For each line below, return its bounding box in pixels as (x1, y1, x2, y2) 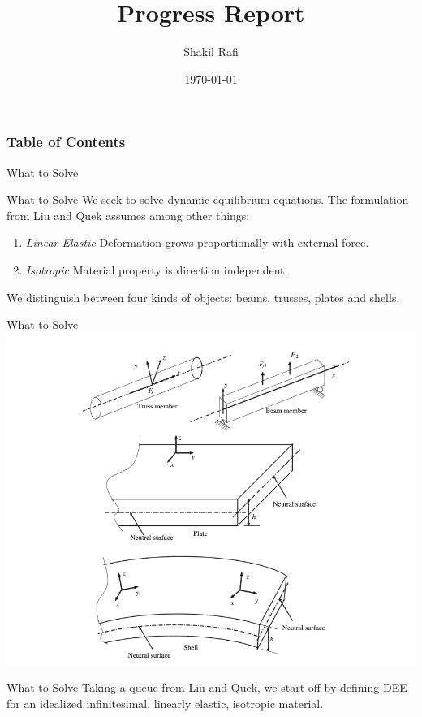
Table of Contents (6, 132, 126, 152)
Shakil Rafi (183, 43, 239, 60)
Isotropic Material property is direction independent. (25, 261, 288, 278)
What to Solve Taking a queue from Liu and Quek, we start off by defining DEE (6, 679, 407, 696)
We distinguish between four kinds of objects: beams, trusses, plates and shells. (6, 288, 400, 305)
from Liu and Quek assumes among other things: (6, 206, 250, 223)
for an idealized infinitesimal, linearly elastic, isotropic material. (6, 694, 324, 711)
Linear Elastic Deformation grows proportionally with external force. (25, 234, 369, 251)
